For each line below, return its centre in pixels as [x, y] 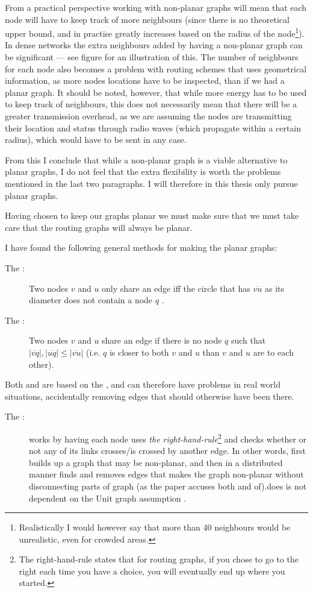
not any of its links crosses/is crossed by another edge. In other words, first [167, 451]
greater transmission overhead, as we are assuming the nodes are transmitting [148, 116]
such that [248, 340]
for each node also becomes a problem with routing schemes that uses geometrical [156, 68]
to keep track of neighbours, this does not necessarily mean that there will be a [151, 104]
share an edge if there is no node [162, 340]
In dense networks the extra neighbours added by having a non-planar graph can [154, 45]
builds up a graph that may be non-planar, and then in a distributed [156, 462]
